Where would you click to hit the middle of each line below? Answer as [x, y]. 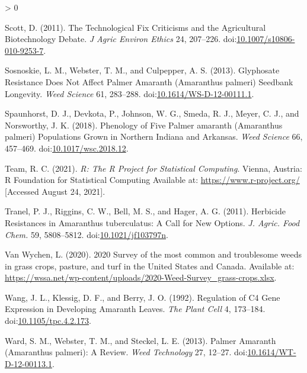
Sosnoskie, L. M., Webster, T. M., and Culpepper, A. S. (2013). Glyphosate [142, 70]
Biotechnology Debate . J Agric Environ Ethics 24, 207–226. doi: [121, 39]
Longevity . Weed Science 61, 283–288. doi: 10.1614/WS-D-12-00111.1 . [129, 93]
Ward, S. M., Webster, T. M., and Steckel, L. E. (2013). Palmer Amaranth [140, 340]
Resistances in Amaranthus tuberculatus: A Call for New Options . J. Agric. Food [152, 222]
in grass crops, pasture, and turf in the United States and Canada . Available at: [150, 266]
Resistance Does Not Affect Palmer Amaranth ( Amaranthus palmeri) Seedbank [149, 81]
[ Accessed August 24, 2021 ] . [55, 191]
